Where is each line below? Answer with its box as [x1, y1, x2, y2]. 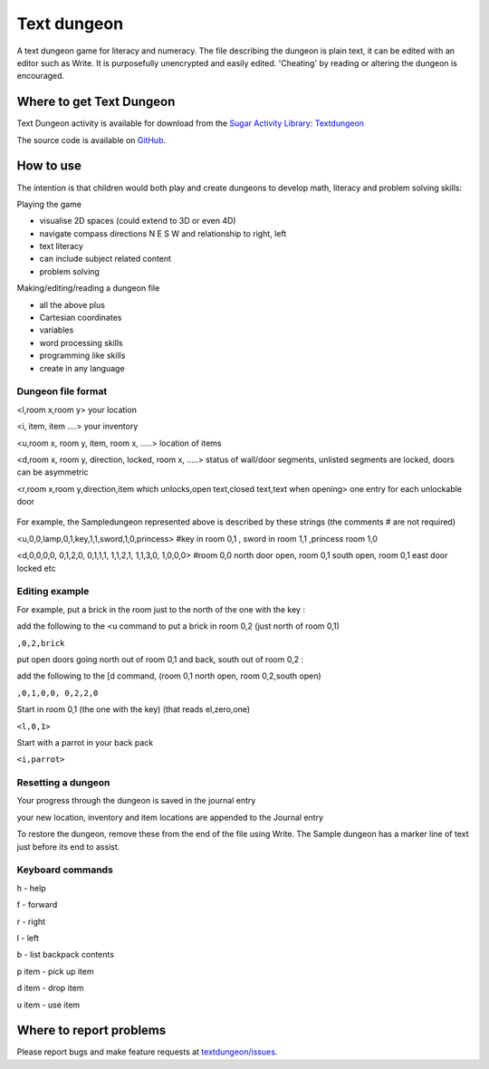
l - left [16, 932, 40, 943]
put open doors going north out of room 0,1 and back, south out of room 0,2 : [16, 653, 303, 665]
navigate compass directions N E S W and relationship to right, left [39, 227, 287, 239]
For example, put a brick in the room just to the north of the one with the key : [16, 603, 305, 615]
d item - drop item [16, 983, 84, 994]
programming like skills [39, 350, 126, 361]
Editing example [16, 585, 90, 598]
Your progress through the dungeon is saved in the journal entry [16, 795, 256, 806]
